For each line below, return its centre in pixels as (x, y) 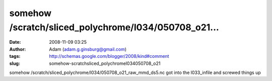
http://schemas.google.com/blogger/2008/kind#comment (109, 56)
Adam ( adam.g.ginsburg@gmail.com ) (88, 49)
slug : (15, 63)
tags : (15, 56)
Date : (15, 42)
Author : (18, 49)
